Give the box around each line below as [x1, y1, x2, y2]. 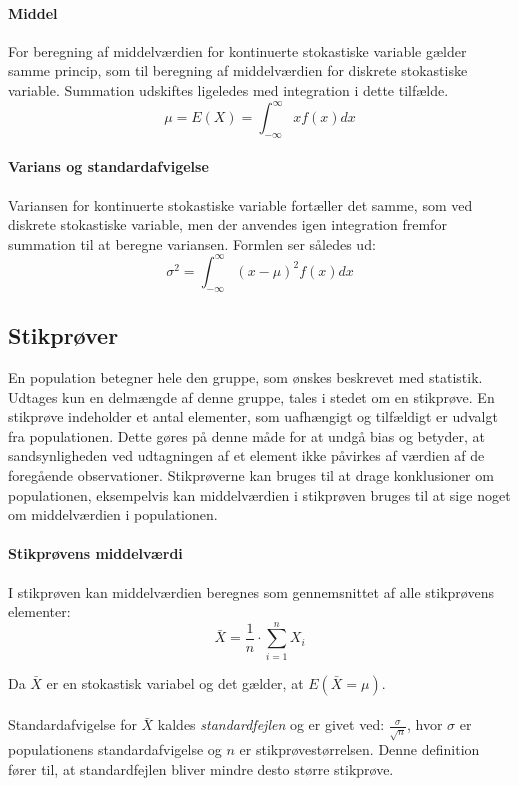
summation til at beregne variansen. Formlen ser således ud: [8, 233, 376, 254]
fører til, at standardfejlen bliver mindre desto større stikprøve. [8, 758, 394, 779]
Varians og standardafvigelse [8, 156, 209, 177]
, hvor [406, 714, 443, 735]
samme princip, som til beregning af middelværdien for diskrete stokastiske [8, 60, 468, 81]
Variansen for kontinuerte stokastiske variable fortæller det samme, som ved [8, 194, 473, 215]
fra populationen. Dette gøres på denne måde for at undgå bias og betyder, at [8, 425, 485, 446]
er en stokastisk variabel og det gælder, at [46, 672, 304, 693]
